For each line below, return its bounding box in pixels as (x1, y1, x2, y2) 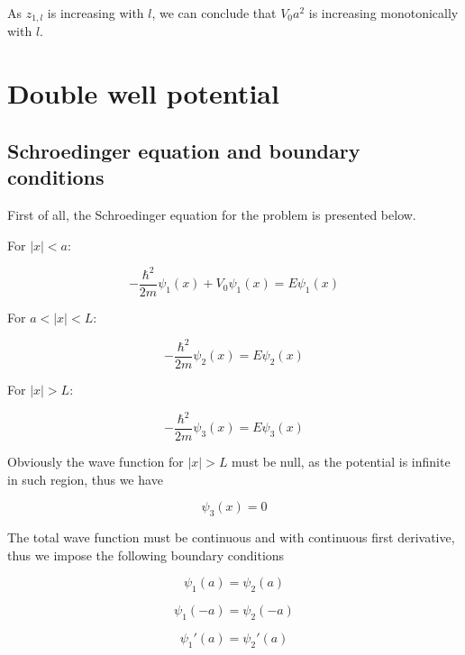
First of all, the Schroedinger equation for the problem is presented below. (7, 205, 416, 224)
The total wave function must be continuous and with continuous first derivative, (7, 528, 455, 547)
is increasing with (47, 4, 144, 22)
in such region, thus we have (7, 469, 163, 488)
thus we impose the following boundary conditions (7, 545, 285, 564)
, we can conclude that (151, 4, 277, 22)
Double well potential (7, 75, 279, 112)
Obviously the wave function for (7, 452, 184, 471)
